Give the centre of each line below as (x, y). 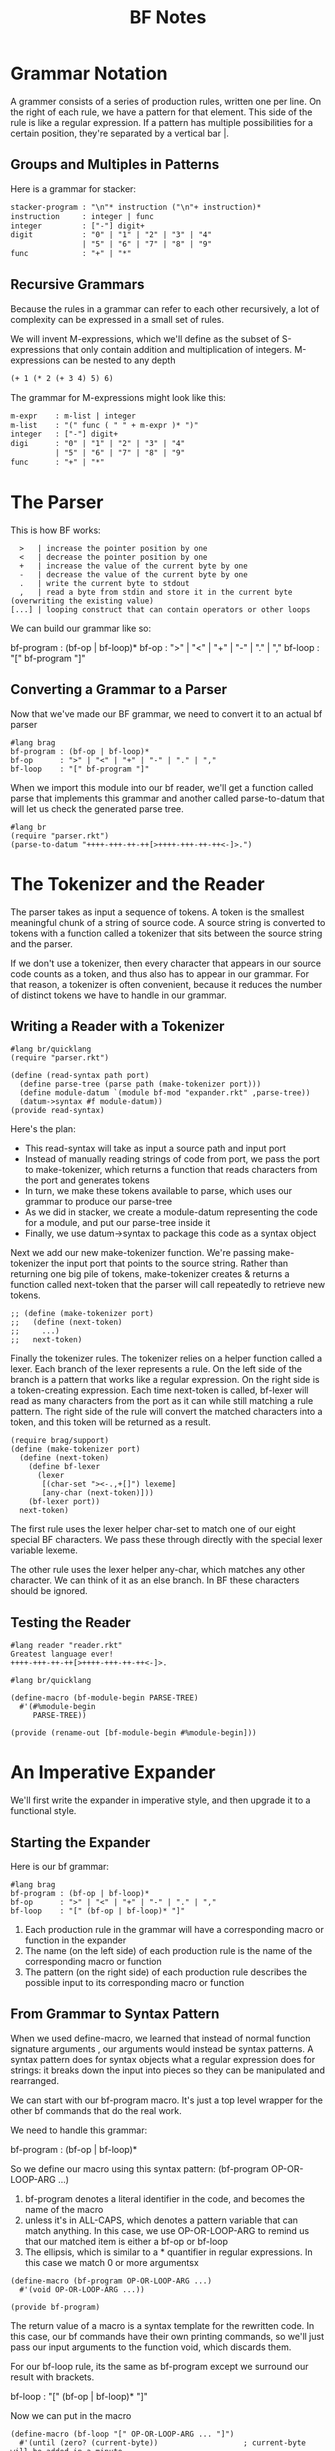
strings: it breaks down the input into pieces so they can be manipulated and (167, 2070)
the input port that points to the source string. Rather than (169, 1263)
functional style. (43, 1811)
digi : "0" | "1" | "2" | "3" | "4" (98, 444)
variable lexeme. (44, 1550)
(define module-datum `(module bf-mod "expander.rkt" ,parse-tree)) (165, 1093)
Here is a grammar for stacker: (73, 188)
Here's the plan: (43, 1129)
